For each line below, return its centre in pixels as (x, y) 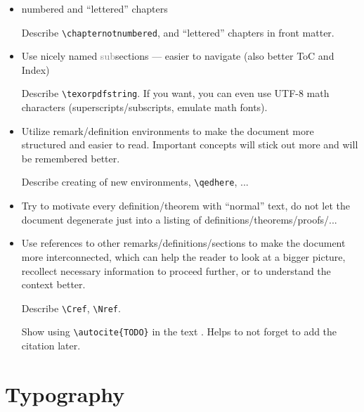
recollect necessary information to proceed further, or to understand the (176, 270)
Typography (65, 393)
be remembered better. (71, 158)
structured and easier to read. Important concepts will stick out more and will (190, 144)
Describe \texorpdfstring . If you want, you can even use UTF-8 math (175, 93)
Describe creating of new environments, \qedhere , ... (135, 182)
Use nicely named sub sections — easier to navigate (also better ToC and (178, 56)
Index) (35, 69)
